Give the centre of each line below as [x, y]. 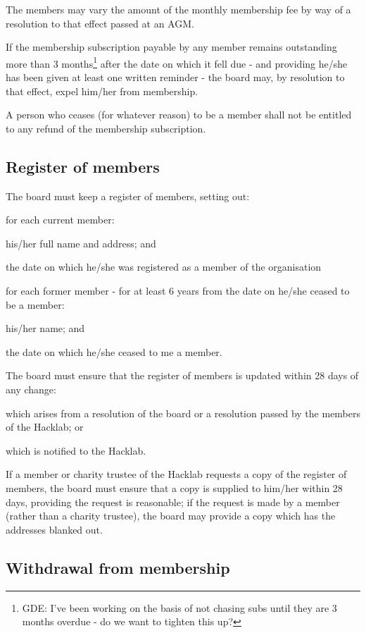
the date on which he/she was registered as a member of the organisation [164, 267]
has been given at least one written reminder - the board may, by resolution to [175, 77]
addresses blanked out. [54, 529]
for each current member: [60, 220]
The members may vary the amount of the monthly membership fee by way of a [178, 9]
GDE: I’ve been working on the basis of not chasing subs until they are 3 [179, 607]
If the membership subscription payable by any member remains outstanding [171, 47]
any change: [31, 389]
